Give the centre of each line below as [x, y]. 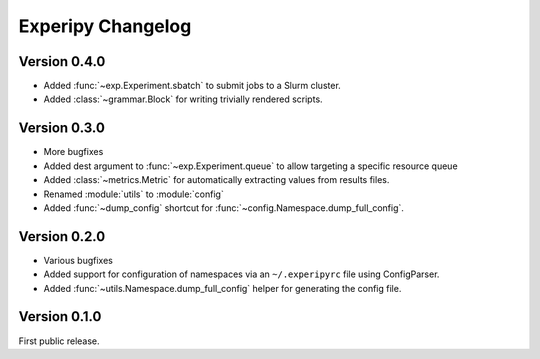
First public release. [59, 341]
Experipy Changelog [105, 26]
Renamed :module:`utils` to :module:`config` [133, 194]
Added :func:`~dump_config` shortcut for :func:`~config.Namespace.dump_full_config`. [224, 207]
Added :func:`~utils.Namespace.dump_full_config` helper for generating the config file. [222, 288]
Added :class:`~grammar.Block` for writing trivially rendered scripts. [183, 99]
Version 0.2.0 [62, 236]
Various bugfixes [78, 260]
